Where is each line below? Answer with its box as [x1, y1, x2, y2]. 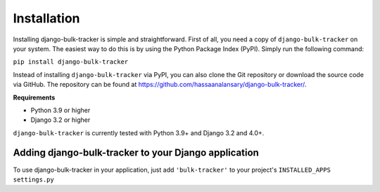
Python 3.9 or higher [30, 106, 91, 114]
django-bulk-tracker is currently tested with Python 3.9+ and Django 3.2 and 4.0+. [13, 128, 265, 137]
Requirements [13, 93, 56, 102]
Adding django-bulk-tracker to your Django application [13, 147, 260, 159]
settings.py [13, 175, 54, 184]
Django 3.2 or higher [30, 116, 91, 124]
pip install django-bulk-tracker [13, 58, 129, 66]
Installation [13, 11, 80, 26]
